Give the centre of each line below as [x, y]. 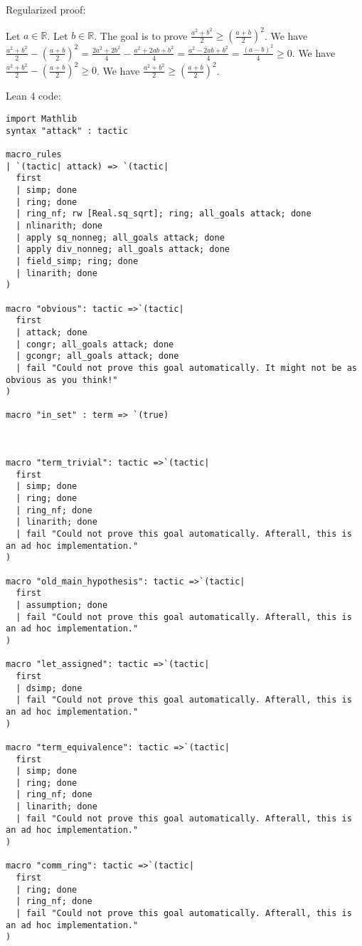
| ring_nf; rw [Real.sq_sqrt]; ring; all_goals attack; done [164, 214]
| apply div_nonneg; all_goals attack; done [123, 249]
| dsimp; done [49, 688]
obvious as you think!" [62, 380]
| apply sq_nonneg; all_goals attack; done [120, 237]
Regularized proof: [46, 9]
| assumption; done [62, 605]
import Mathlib [42, 119]
